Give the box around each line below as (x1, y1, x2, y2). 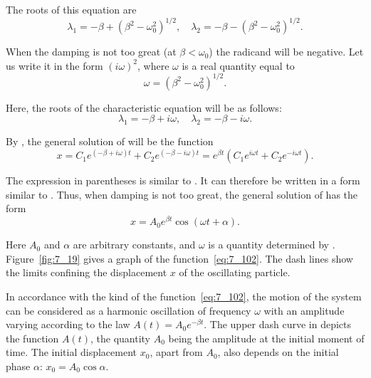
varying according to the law (6, 317, 130, 332)
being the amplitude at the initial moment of (168, 330, 365, 345)
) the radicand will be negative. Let (209, 44, 364, 59)
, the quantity (90, 330, 151, 345)
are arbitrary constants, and (73, 237, 196, 252)
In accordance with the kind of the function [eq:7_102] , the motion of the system (6, 288, 362, 303)
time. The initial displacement (6, 345, 137, 359)
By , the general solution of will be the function (6, 134, 214, 149)
